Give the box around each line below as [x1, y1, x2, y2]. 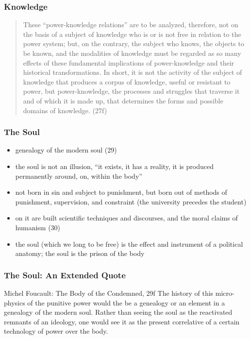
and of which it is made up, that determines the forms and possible [23, 95, 223, 105]
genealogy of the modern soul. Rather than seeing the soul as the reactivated [4, 307, 233, 317]
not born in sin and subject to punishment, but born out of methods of [15, 187, 227, 197]
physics [4, 297, 25, 307]
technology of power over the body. [4, 326, 108, 336]
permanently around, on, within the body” [15, 170, 142, 181]
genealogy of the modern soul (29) [15, 145, 117, 155]
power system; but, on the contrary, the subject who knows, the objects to [23, 38, 244, 49]
